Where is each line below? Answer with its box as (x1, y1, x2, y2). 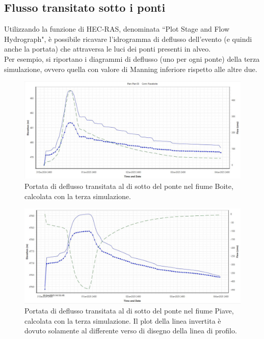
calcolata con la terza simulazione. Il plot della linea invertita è (24, 315, 221, 326)
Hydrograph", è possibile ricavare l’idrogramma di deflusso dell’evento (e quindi (4, 33, 252, 44)
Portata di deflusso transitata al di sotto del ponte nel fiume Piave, (24, 305, 234, 316)
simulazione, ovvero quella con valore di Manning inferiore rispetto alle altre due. (4, 63, 257, 74)
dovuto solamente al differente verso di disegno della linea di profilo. (24, 325, 237, 336)
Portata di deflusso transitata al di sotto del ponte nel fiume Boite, (24, 181, 233, 191)
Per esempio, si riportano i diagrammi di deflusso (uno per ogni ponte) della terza (4, 53, 260, 64)
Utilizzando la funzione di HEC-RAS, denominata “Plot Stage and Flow (4, 23, 230, 34)
